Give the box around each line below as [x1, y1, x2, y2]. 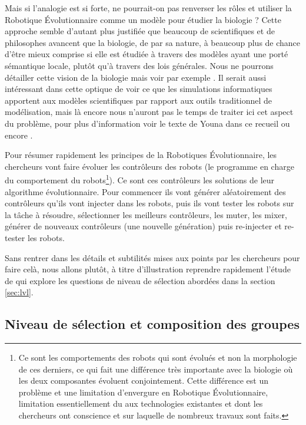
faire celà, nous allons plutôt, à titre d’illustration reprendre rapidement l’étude [5, 263, 291, 275]
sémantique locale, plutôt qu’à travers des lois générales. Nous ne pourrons [5, 59, 274, 71]
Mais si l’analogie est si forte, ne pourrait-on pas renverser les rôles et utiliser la [5, 2, 292, 14]
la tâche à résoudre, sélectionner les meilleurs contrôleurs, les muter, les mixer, [5, 208, 287, 220]
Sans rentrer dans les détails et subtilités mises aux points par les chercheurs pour [5, 251, 300, 263]
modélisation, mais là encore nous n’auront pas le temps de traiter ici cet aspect [5, 106, 294, 118]
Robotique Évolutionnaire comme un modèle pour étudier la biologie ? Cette [5, 13, 281, 25]
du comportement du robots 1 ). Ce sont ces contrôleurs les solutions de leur [5, 172, 275, 186]
